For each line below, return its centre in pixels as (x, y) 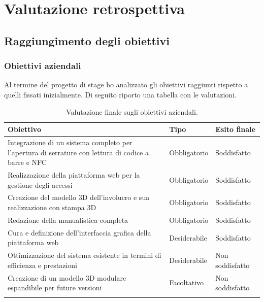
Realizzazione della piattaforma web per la (74, 175)
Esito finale (235, 129)
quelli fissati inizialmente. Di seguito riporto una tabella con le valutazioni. (120, 94)
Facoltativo (187, 282)
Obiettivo (24, 129)
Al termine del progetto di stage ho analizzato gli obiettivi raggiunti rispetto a (126, 85)
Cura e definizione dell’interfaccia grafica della (79, 232)
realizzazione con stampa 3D (52, 207)
